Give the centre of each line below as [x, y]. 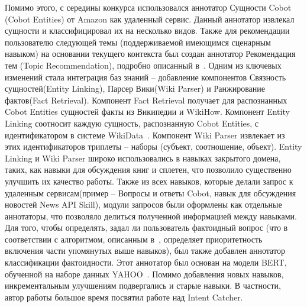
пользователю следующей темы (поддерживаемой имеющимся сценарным [138, 42]
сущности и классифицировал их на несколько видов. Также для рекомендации [147, 30]
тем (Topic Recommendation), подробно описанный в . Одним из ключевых [143, 65]
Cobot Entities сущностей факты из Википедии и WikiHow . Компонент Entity [147, 112]
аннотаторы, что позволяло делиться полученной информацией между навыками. [151, 216]
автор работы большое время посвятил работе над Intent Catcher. [124, 297]
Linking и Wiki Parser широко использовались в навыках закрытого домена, [143, 158]
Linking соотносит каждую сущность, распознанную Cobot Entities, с [132, 123]
